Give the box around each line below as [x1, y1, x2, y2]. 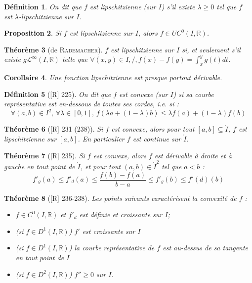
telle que [62, 54, 88, 64]
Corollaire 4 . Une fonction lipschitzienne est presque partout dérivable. [4, 72, 222, 83]
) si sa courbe [173, 89, 214, 99]
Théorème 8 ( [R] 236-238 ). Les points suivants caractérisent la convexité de [4, 192, 237, 203]
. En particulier [78, 134, 125, 144]
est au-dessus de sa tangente [163, 242, 249, 253]
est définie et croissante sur [79, 209, 163, 220]
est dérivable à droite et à [154, 150, 232, 160]
